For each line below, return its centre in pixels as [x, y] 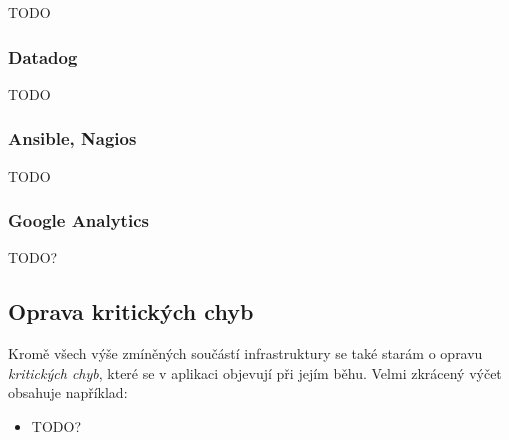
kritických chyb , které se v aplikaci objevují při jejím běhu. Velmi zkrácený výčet [255, 372]
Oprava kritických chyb [131, 311]
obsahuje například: [68, 392]
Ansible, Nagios [72, 138]
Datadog [43, 56]
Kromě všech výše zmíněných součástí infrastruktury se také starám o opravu [245, 353]
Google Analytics [78, 220]
